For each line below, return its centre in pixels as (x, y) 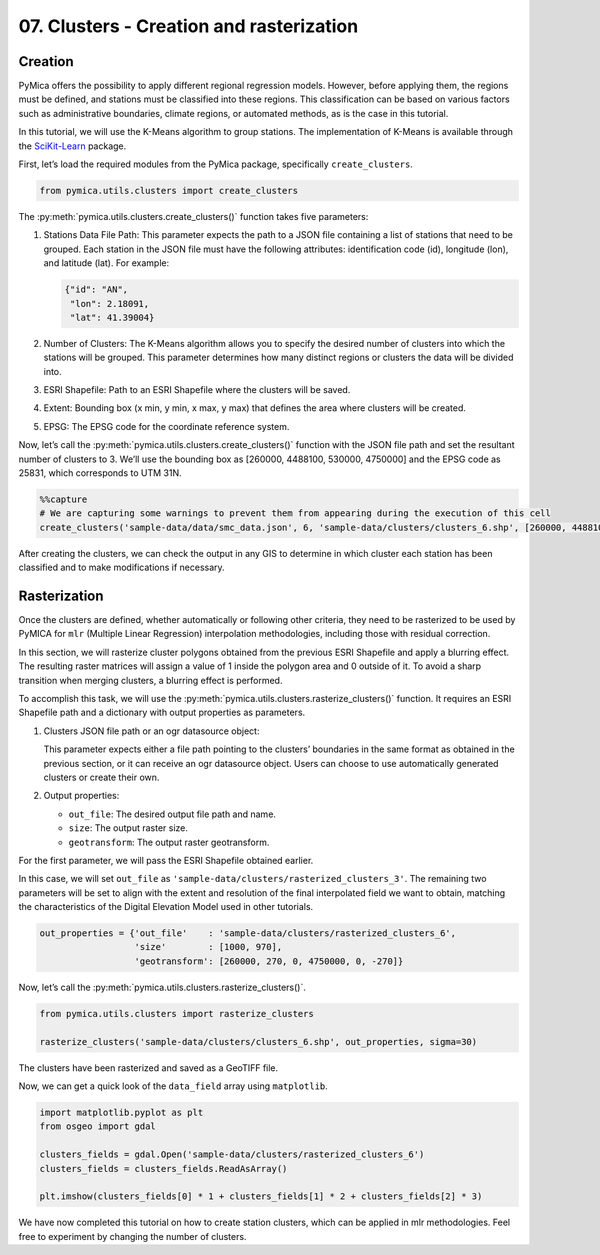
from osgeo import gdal (98, 1126)
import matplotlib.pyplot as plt (121, 1112)
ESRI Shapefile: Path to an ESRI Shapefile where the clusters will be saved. (197, 390)
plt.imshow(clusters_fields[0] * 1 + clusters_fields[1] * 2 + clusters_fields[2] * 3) (261, 1196)
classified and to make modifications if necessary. (121, 567)
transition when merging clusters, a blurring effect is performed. (150, 680)
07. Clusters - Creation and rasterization (188, 26)
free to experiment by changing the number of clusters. (132, 1236)
